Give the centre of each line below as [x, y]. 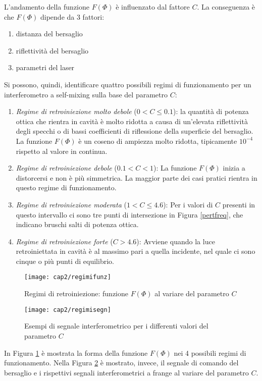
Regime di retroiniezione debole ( [66, 168]
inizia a [234, 168]
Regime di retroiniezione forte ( [64, 241]
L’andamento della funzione [47, 7]
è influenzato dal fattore [153, 7]
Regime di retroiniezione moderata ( [71, 204]
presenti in [239, 204]
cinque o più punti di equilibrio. [65, 261]
